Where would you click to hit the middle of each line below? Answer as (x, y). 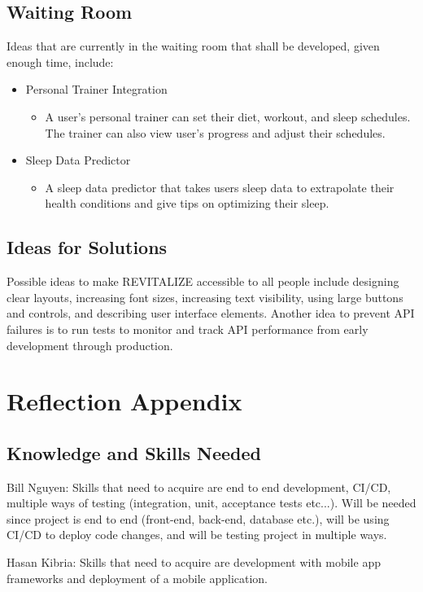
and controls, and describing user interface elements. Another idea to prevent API (211, 313)
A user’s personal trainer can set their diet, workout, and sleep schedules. (228, 116)
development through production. (90, 345)
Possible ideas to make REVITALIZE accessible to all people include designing (203, 281)
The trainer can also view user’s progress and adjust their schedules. (215, 132)
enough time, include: (60, 61)
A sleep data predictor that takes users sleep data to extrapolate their (220, 187)
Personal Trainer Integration (96, 89)
